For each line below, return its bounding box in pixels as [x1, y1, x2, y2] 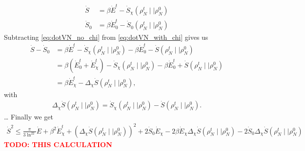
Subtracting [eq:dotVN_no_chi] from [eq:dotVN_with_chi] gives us [4, 32, 208, 42]
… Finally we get [4, 112, 53, 122]
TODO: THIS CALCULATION [4, 139, 112, 149]
